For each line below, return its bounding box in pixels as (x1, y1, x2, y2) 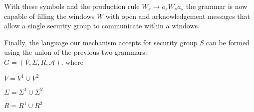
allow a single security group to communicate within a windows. (4, 20, 200, 31)
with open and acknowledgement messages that (105, 10, 251, 21)
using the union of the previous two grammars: (4, 47, 147, 57)
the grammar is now (186, 1, 248, 11)
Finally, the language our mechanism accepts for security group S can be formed (4, 37, 250, 47)
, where (61, 56, 83, 67)
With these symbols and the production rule (4, 1, 140, 11)
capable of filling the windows (4, 10, 95, 21)
